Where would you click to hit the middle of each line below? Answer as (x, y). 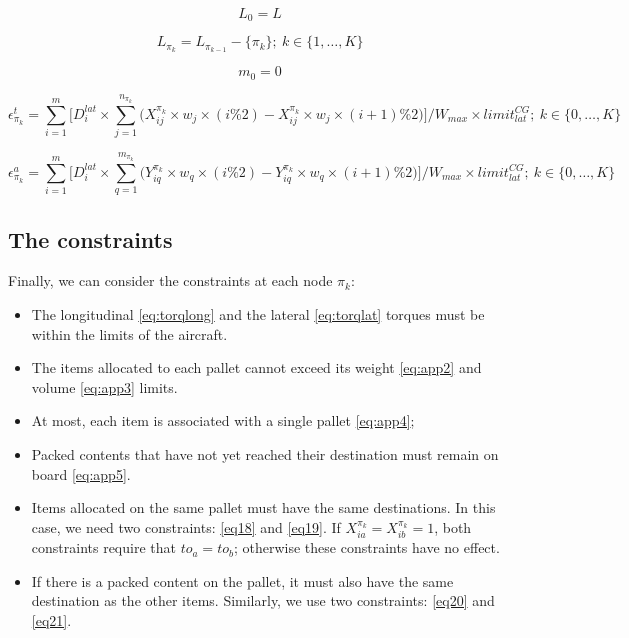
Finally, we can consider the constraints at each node (170, 280)
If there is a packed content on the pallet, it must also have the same (242, 580)
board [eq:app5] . (81, 473)
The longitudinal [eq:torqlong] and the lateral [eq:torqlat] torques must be (258, 314)
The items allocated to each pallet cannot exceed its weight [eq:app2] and (256, 367)
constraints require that (103, 547)
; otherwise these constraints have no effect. (366, 547)
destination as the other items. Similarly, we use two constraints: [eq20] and (263, 600)
